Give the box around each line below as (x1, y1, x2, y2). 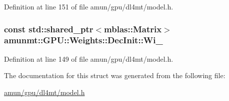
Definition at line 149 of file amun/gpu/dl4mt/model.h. (4, 53, 173, 64)
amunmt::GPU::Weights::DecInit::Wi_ (4, 34, 163, 46)
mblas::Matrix (104, 22, 162, 35)
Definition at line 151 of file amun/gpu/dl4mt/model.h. (4, 1, 173, 11)
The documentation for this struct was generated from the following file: (4, 70, 225, 81)
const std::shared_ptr (4, 22, 93, 35)
